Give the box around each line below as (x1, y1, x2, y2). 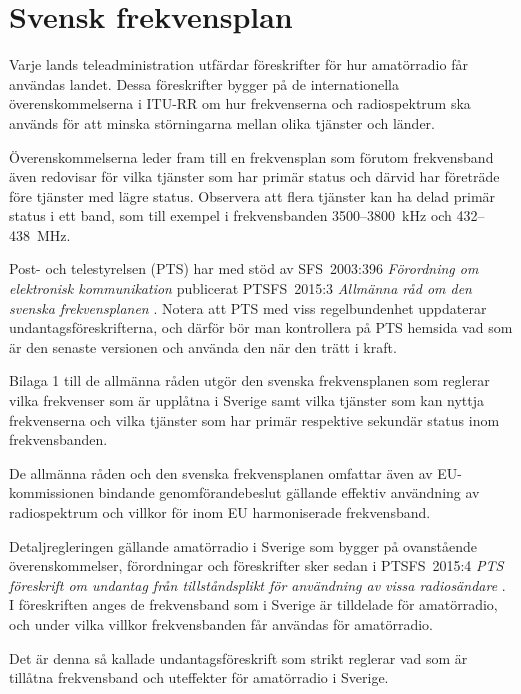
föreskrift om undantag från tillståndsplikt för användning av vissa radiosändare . (9, 574, 506, 595)
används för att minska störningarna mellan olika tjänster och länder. (9, 112, 435, 133)
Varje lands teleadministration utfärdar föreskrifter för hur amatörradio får (9, 54, 468, 75)
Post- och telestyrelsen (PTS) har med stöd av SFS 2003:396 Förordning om (9, 258, 479, 279)
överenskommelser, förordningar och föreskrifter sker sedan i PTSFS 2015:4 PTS (9, 555, 504, 576)
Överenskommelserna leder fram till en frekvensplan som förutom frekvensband (9, 146, 494, 167)
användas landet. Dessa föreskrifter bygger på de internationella (9, 73, 399, 94)
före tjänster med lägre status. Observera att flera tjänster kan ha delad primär (9, 185, 496, 206)
